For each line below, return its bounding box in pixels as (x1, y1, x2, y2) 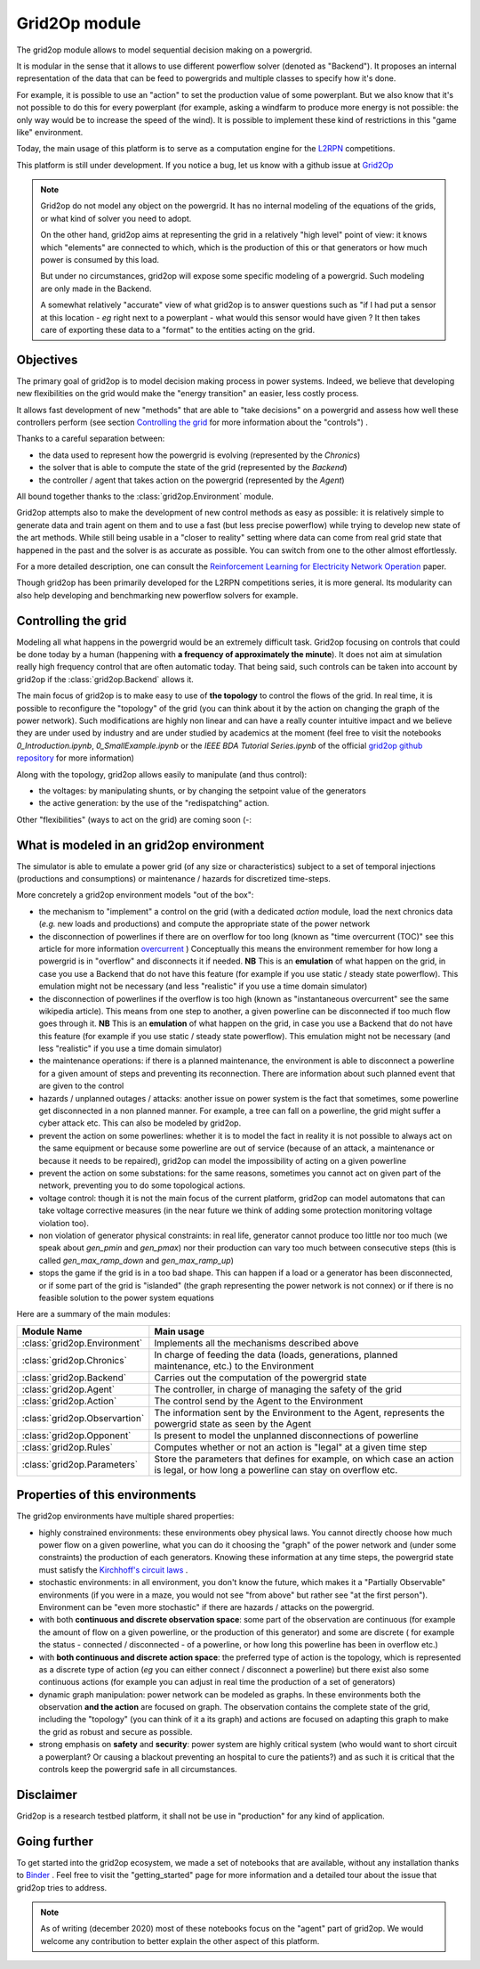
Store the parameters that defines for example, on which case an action (154, 1452, 454, 1465)
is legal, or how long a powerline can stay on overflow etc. (154, 1463, 398, 1476)
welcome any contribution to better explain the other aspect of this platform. (40, 1935, 320, 1946)
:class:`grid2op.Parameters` (21, 1458, 139, 1470)
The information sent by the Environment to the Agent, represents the (154, 1406, 445, 1419)
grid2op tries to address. (16, 1882, 108, 1892)
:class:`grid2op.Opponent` (21, 1429, 132, 1442)
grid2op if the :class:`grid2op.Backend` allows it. (16, 673, 195, 685)
